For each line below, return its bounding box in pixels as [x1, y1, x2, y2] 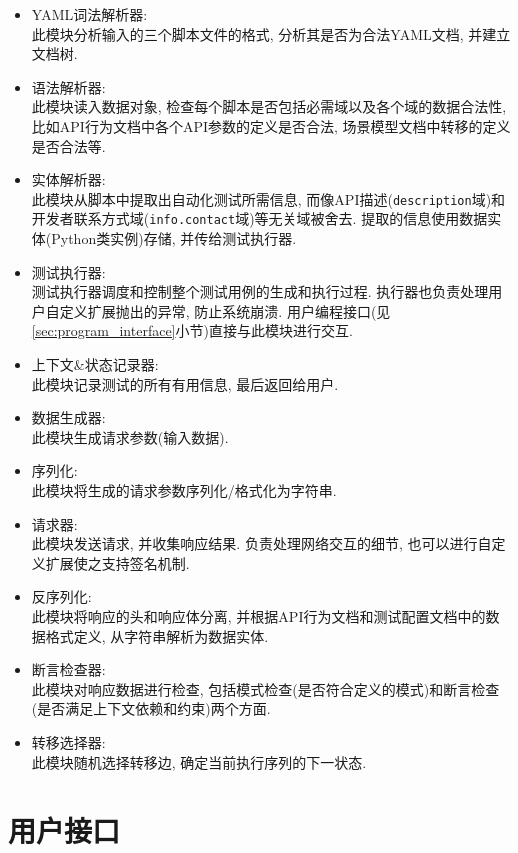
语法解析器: [31, 76, 106, 97]
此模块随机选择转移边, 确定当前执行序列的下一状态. [31, 751, 367, 772]
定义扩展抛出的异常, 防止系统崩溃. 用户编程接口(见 [59, 300, 391, 321]
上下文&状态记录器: [31, 354, 159, 375]
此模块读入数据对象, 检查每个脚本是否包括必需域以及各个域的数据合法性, [31, 96, 507, 117]
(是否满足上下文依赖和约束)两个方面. [31, 698, 271, 719]
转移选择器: [31, 731, 106, 752]
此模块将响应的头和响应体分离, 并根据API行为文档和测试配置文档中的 [31, 605, 486, 626]
